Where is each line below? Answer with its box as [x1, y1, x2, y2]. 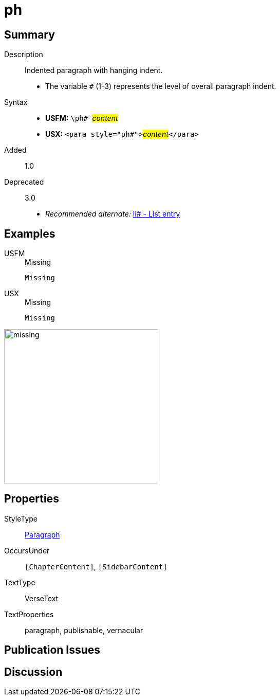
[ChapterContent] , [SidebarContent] [25, 562, 167, 571]
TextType [4, 578, 35, 587]
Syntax [4, 98, 28, 107]
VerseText [25, 594, 59, 603]
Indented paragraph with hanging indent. [25, 66, 163, 75]
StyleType [4, 514, 38, 523]
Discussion [4, 665, 63, 678]
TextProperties [4, 609, 54, 619]
